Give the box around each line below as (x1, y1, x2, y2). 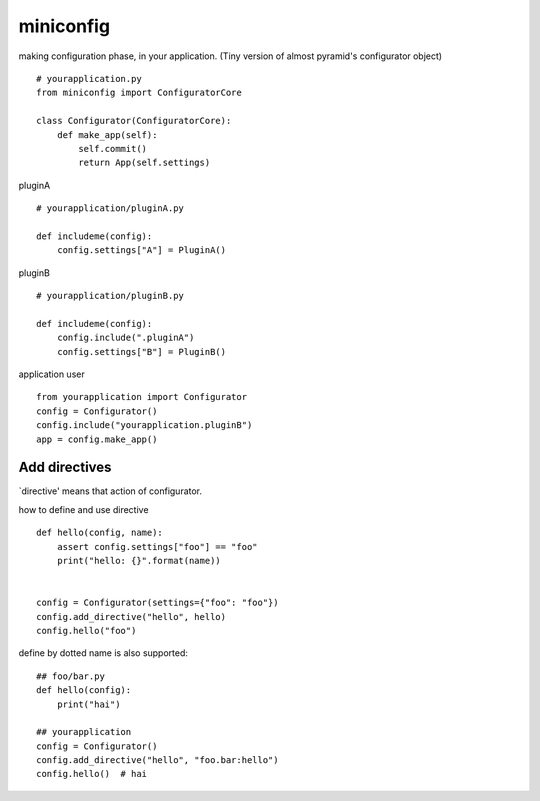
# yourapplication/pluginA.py (36, 203, 185, 214)
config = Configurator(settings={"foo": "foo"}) (36, 597, 279, 609)
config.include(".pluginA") (56, 332, 195, 344)
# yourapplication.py (36, 73, 142, 84)
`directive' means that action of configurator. (18, 485, 203, 497)
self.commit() (78, 143, 148, 154)
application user (18, 368, 85, 380)
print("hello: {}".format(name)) (56, 555, 222, 566)
